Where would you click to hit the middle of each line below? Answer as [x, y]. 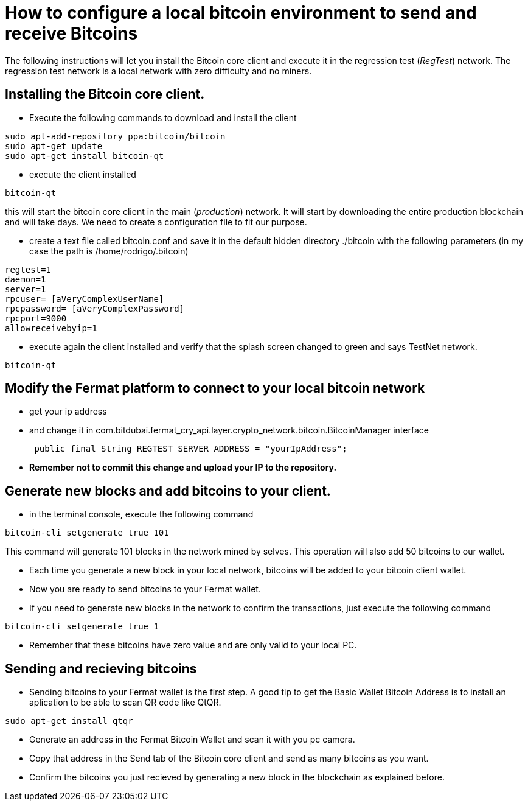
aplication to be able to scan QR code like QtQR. [125, 703]
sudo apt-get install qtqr [69, 721]
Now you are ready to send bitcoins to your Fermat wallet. [145, 589]
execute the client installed [83, 174]
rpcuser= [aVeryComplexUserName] [85, 299]
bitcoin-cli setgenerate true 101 [87, 533]
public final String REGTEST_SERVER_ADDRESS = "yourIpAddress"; [191, 449]
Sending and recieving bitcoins [101, 668]
